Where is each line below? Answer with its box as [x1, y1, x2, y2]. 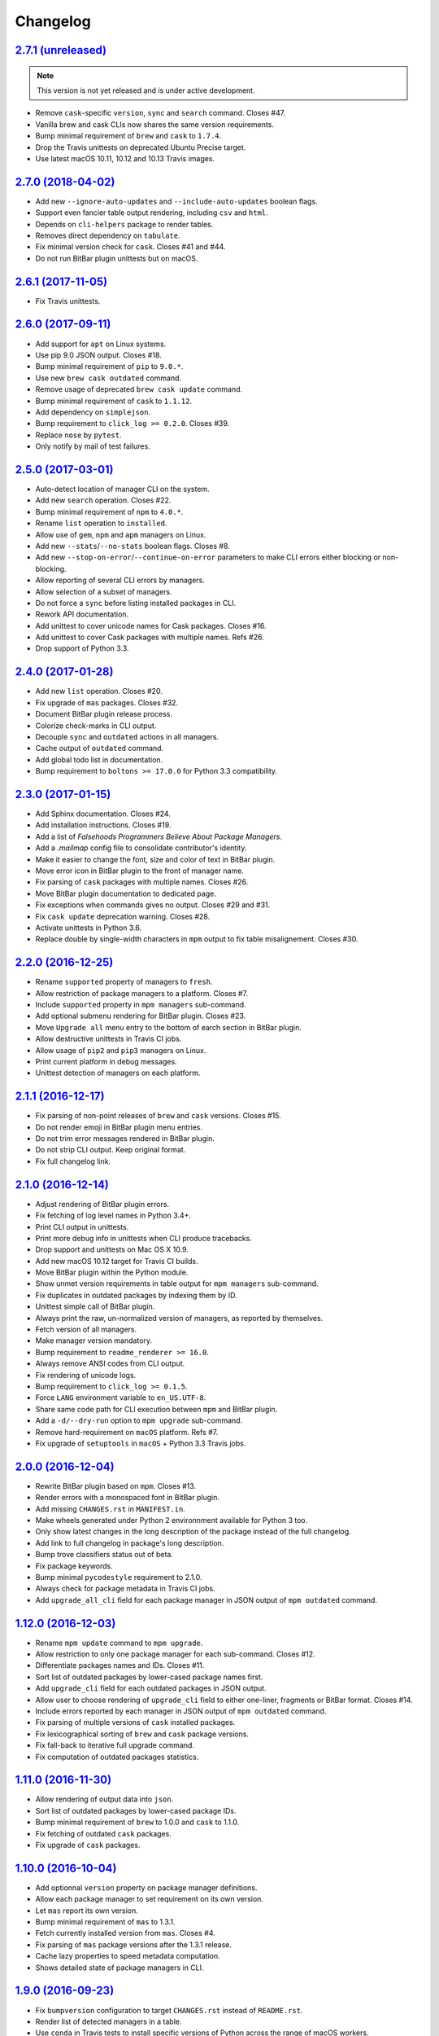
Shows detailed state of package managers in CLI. [35, 1963, 204, 1972]
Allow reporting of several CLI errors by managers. [35, 575, 205, 586]
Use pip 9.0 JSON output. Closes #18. [35, 350, 162, 360]
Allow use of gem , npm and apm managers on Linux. [35, 529, 206, 539]
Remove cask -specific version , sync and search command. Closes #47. [35, 108, 286, 118]
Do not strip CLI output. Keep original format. [35, 1145, 186, 1155]
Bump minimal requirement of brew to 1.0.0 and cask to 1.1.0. [35, 1817, 240, 1828]
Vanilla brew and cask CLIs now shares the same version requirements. [35, 119, 274, 129]
